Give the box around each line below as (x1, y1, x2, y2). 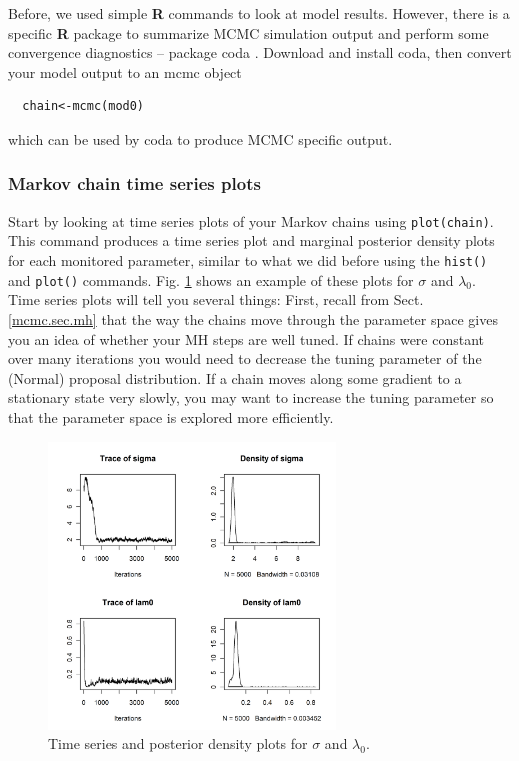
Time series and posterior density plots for (48, 733, 308, 754)
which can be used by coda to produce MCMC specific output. (8, 128, 393, 149)
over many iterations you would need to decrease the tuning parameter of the (8, 348, 482, 369)
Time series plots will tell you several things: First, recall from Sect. (8, 289, 424, 310)
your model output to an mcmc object (8, 61, 242, 82)
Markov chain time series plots (8, 171, 261, 196)
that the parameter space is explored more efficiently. (8, 406, 334, 427)
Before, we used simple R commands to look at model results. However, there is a (8, 3, 510, 23)
